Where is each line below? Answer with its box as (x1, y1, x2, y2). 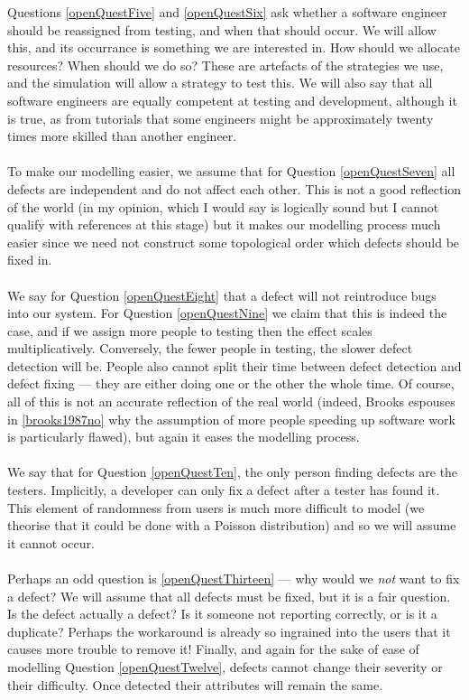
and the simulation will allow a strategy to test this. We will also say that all (7, 73, 433, 92)
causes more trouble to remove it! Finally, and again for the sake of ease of (7, 639, 419, 658)
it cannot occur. (7, 533, 95, 552)
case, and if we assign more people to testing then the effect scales (7, 321, 372, 340)
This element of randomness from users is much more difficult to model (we (7, 498, 425, 517)
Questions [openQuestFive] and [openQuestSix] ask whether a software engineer (7, 3, 447, 21)
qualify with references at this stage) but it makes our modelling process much (7, 215, 441, 234)
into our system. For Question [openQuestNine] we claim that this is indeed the (7, 303, 447, 322)
